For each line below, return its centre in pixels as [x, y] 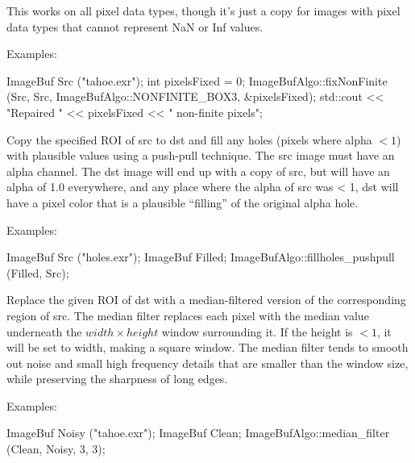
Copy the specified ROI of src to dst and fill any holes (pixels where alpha [189, 139]
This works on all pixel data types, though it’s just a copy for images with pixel [203, 10]
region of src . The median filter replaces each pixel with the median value [188, 315]
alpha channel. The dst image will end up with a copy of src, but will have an [198, 171]
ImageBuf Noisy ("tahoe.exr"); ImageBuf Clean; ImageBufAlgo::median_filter [198, 433]
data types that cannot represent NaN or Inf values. [135, 26]
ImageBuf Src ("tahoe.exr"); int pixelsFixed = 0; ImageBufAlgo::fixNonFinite [197, 80]
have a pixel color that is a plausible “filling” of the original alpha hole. [183, 202]
